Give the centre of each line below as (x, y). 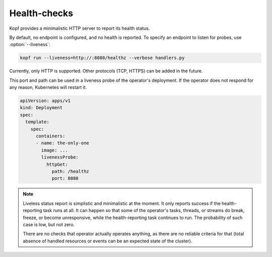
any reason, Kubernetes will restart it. (48, 87)
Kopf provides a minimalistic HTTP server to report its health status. (80, 28)
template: (38, 122)
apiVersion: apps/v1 (45, 101)
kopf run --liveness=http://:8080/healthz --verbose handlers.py (102, 58)
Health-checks (41, 13)
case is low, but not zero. (49, 224)
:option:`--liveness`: (30, 44)
